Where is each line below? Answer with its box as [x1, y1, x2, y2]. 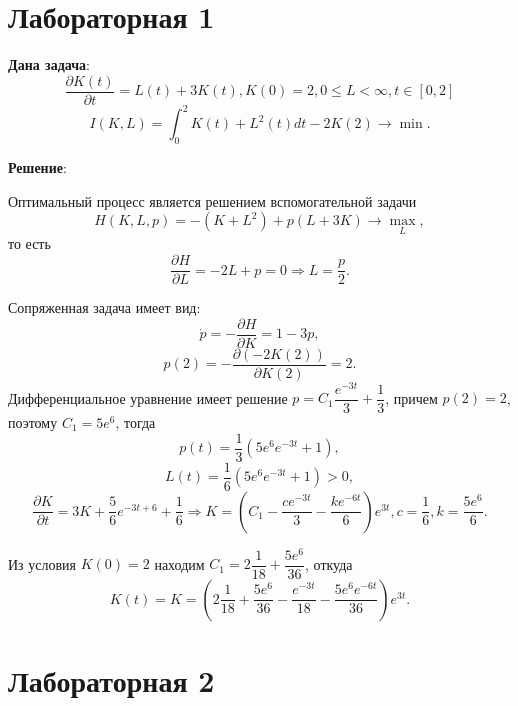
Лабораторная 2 [8, 660, 215, 701]
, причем [385, 387, 438, 408]
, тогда [115, 412, 156, 432]
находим [154, 553, 205, 574]
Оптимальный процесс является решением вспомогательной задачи [8, 190, 417, 211]
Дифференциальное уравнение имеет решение [8, 387, 288, 408]
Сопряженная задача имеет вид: [8, 297, 201, 318]
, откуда [305, 553, 353, 574]
